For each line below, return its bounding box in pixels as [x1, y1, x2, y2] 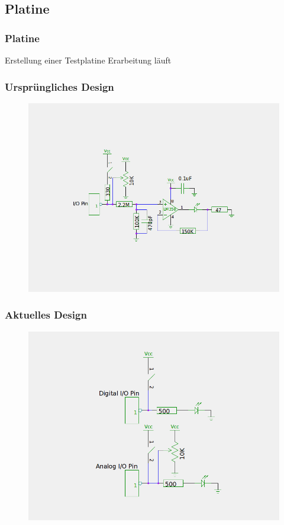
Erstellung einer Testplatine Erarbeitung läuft [5, 54, 172, 66]
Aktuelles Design [5, 307, 87, 322]
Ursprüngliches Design [5, 79, 114, 94]
